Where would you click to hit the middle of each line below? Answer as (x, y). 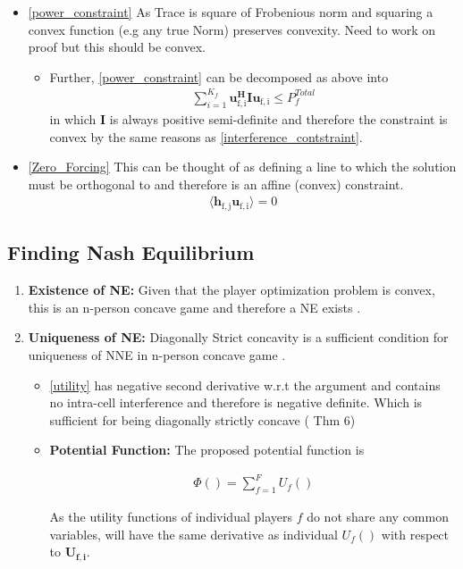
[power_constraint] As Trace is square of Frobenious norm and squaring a (231, 12)
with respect (415, 534)
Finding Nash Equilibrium (131, 252)
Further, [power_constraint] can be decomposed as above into (219, 76)
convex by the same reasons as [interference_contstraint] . (206, 136)
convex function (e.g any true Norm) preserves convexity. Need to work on (232, 29)
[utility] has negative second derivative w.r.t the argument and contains (245, 385)
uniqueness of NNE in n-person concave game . (157, 354)
